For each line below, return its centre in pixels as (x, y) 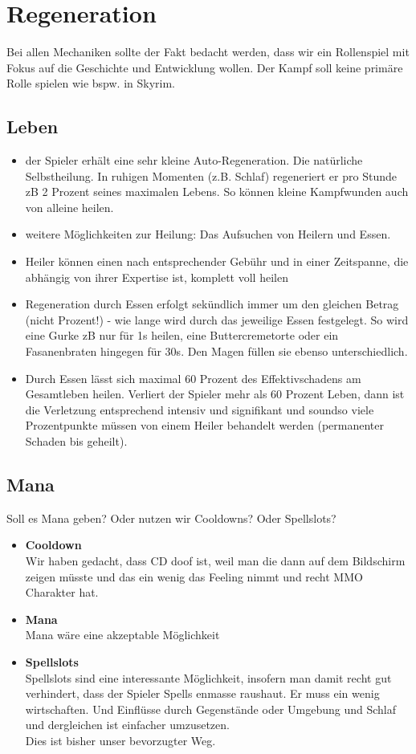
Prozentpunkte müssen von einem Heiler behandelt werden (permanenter (205, 425)
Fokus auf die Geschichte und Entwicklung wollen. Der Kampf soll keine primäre (205, 67)
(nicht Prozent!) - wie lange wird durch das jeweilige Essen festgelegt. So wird (217, 319)
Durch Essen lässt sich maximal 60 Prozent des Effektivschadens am (193, 378)
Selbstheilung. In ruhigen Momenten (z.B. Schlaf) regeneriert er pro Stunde (211, 175)
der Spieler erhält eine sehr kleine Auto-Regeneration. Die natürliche (194, 160)
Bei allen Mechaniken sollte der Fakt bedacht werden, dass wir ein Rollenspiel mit (208, 52)
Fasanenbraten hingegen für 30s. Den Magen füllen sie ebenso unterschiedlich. (216, 351)
